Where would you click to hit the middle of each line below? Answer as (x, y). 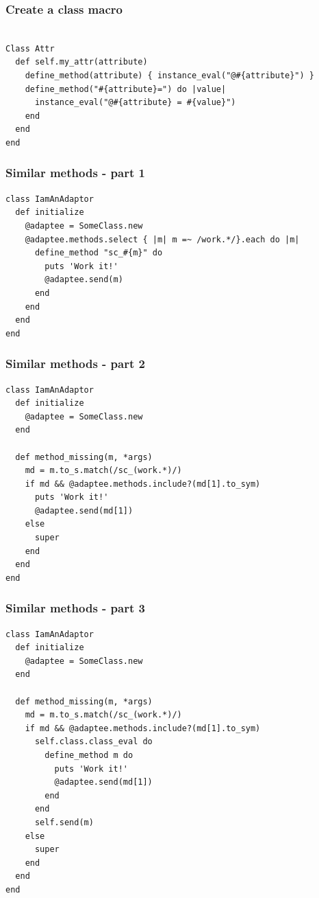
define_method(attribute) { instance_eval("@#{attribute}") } (170, 76)
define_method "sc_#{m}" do (99, 253)
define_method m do (89, 755)
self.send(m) (64, 822)
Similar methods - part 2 (75, 364)
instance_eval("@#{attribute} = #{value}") (135, 103)
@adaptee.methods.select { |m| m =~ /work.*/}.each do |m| (162, 239)
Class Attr (30, 48)
